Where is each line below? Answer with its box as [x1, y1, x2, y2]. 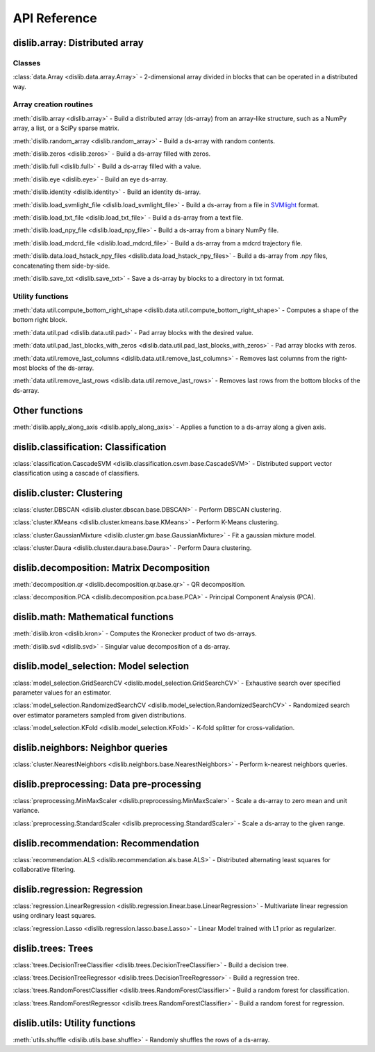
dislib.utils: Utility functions [12, 1017, 136, 1029]
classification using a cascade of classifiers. [12, 469, 140, 477]
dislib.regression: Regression [12, 883, 143, 895]
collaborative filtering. [12, 866, 76, 874]
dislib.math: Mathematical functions [12, 611, 174, 623]
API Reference [12, 10, 97, 26]
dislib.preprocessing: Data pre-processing [12, 778, 201, 790]
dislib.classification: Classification [12, 441, 167, 453]
